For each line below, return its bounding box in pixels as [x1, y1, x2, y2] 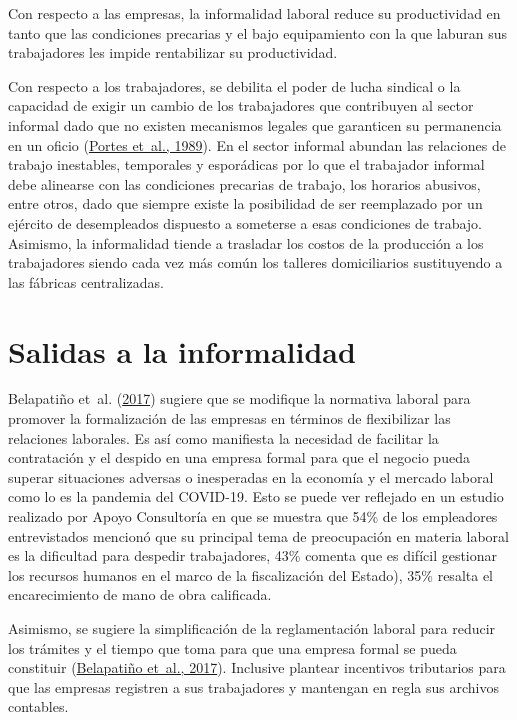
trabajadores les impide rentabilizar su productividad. [8, 42, 338, 63]
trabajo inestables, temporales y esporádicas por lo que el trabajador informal [8, 154, 485, 175]
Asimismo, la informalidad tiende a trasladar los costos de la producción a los [8, 232, 484, 253]
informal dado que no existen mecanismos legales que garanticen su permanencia [8, 114, 502, 135]
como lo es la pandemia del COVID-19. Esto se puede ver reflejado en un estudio [8, 486, 504, 507]
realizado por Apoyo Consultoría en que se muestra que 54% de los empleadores [8, 506, 498, 526]
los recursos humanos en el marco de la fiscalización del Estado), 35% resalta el [8, 564, 493, 585]
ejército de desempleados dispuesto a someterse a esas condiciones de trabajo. [8, 212, 483, 233]
